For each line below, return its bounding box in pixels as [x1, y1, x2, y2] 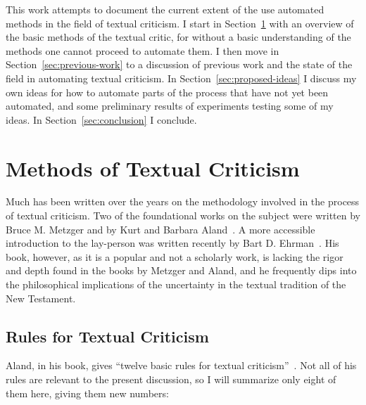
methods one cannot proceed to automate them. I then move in [6, 43, 279, 58]
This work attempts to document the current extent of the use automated [6, 2, 324, 16]
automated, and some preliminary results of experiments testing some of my [6, 98, 334, 113]
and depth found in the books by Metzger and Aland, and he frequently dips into [6, 263, 357, 278]
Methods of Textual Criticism [6, 153, 300, 182]
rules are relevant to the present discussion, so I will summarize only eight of [6, 372, 336, 387]
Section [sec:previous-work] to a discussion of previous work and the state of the [6, 57, 353, 72]
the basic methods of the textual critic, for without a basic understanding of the [6, 30, 351, 44]
